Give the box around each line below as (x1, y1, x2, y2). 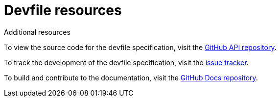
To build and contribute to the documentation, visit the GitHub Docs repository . (4, 73, 258, 82)
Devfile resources (4, 2, 122, 19)
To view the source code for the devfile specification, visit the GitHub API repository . (4, 43, 277, 51)
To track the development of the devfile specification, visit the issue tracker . (4, 58, 249, 67)
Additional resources (4, 27, 70, 36)
